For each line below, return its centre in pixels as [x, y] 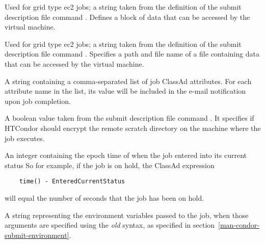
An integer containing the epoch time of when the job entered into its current [126, 155]
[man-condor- [239, 225]
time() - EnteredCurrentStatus [72, 182]
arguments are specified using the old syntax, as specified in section [110, 225]
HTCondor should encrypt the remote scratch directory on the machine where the [133, 128]
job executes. [25, 138]
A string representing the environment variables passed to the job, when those [127, 215]
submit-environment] [37, 235]
